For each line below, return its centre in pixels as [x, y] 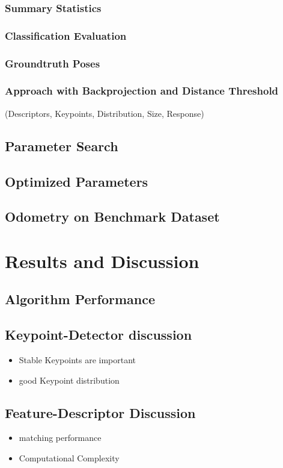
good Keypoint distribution [69, 380]
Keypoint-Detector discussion [99, 335]
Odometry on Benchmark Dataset [112, 217]
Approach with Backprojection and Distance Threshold [142, 91]
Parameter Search [62, 145]
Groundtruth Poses [53, 63]
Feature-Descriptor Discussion [100, 412]
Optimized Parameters [77, 181]
